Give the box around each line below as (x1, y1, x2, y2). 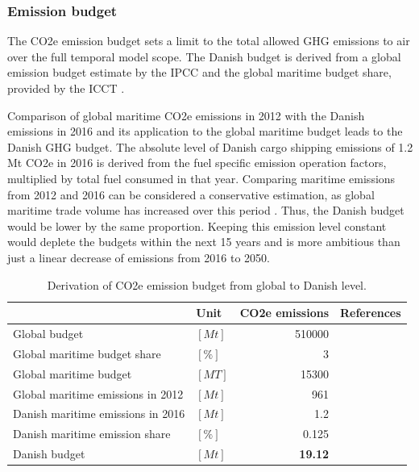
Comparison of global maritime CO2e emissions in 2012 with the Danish (7, 107, 365, 123)
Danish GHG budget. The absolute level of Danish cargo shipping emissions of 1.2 (7, 138, 413, 155)
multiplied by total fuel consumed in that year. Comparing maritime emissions (7, 169, 396, 186)
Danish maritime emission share (13, 425, 171, 442)
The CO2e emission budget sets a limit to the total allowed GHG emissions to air (7, 32, 410, 49)
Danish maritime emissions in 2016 (13, 405, 185, 422)
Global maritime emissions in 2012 (13, 385, 184, 402)
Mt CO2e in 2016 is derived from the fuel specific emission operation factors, (7, 154, 387, 171)
